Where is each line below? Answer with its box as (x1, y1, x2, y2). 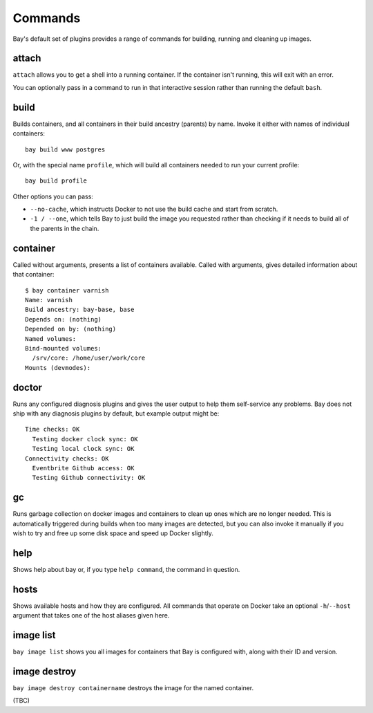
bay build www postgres (25, 145, 106, 154)
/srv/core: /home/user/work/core (32, 354, 146, 362)
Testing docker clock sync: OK (32, 435, 138, 443)
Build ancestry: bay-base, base (25, 306, 135, 314)
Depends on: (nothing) (25, 315, 102, 323)
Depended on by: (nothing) (25, 325, 117, 333)
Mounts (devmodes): (25, 364, 91, 371)
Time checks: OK (25, 425, 80, 434)
